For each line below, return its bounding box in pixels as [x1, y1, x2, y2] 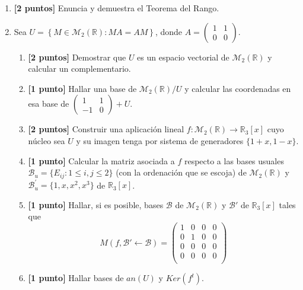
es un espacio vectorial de [137, 50, 229, 63]
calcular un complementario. [28, 62, 131, 75]
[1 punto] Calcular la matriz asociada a [28, 154, 175, 167]
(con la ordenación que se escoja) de [116, 166, 247, 179]
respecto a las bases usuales [184, 154, 284, 167]
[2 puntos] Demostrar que [28, 50, 126, 63]
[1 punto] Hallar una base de [28, 82, 137, 94]
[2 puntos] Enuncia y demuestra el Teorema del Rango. [14, 2, 219, 14]
